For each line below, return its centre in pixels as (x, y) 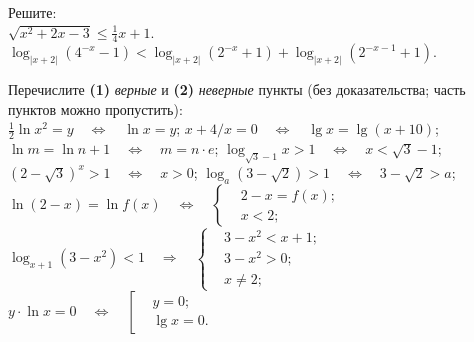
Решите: (32, 12)
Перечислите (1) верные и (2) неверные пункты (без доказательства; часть (237, 89)
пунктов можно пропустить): (95, 108)
